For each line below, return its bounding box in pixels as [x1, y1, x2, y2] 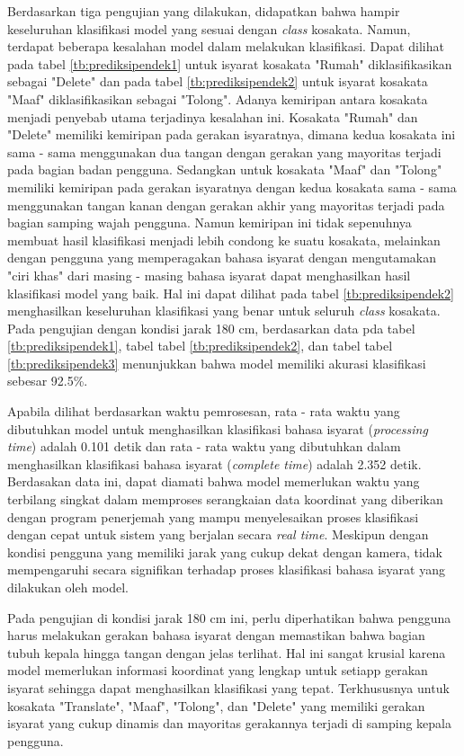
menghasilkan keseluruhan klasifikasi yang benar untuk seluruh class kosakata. [7, 301, 441, 320]
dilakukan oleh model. [7, 578, 129, 596]
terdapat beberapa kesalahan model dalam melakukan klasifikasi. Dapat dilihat [7, 37, 444, 56]
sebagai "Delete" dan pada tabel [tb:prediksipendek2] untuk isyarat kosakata [7, 72, 428, 91]
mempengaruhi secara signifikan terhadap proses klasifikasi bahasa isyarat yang [7, 560, 445, 579]
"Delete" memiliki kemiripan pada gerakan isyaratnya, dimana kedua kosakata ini [7, 125, 456, 144]
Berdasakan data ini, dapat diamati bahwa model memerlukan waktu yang [7, 472, 420, 491]
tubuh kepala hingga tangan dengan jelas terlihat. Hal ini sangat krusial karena [7, 643, 446, 662]
